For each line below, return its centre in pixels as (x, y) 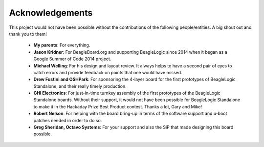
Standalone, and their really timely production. (80, 86)
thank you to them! (28, 34)
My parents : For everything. (62, 45)
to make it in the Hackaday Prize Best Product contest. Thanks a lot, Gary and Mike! (118, 106)
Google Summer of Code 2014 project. (72, 59)
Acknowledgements (51, 13)
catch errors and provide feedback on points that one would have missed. (108, 72)
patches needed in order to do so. (68, 120)
